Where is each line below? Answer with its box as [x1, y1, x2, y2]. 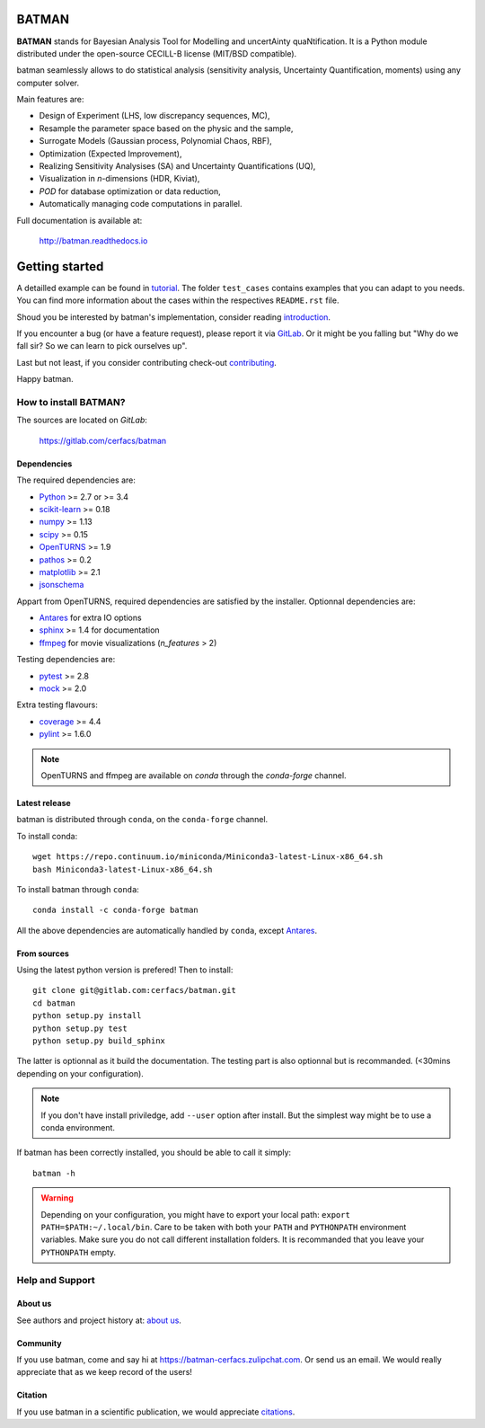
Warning [40, 1193, 74, 1203]
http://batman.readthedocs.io [39, 235, 148, 246]
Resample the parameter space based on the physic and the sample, [39, 122, 294, 134]
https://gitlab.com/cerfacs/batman [39, 435, 167, 446]
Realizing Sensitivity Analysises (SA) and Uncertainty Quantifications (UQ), [39, 161, 316, 172]
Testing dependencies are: [16, 654, 116, 665]
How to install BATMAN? [16, 396, 126, 408]
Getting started [16, 259, 104, 274]
